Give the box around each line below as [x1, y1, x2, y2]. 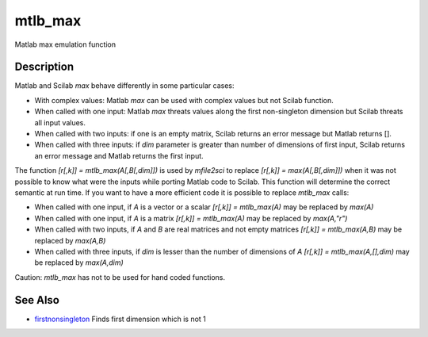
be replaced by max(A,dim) [34, 258, 124, 267]
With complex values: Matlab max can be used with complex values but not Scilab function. [34, 95, 334, 105]
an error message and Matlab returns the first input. [34, 151, 204, 160]
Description [14, 60, 75, 74]
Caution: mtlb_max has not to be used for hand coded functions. [14, 272, 226, 281]
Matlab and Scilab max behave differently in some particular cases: [14, 81, 235, 90]
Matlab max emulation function [14, 40, 117, 49]
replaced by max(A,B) [34, 236, 106, 245]
